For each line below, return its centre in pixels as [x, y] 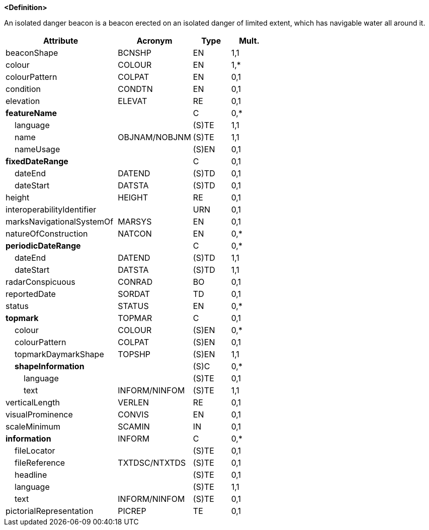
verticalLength [33, 402]
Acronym [154, 41]
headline [31, 475]
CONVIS [133, 414]
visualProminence [39, 414]
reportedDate [31, 294]
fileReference [40, 463]
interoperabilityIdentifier [51, 209]
